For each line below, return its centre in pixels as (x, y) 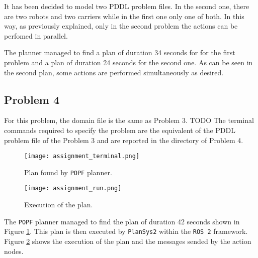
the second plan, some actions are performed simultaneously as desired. (114, 72)
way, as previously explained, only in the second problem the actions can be (121, 26)
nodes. (14, 251)
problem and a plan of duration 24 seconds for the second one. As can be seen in (128, 62)
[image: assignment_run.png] (73, 188)
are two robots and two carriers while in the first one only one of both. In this (124, 16)
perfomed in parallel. (36, 35)
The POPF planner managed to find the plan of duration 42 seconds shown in (122, 221)
